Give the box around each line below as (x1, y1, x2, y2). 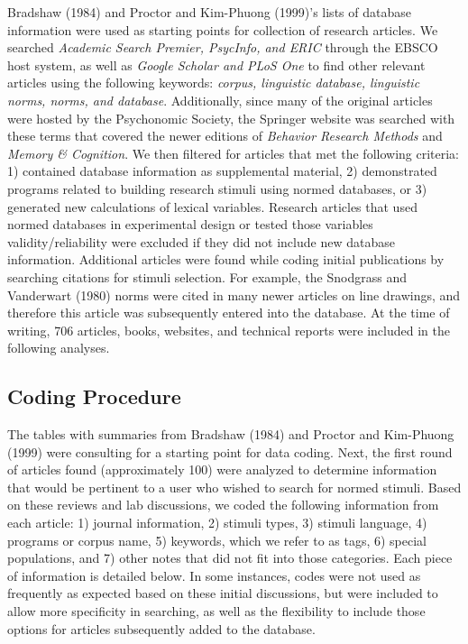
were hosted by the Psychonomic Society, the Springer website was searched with (7, 108, 455, 127)
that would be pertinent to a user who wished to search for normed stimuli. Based (7, 477, 462, 496)
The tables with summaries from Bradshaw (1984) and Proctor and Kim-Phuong (7, 425, 454, 444)
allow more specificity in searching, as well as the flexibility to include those (7, 602, 426, 621)
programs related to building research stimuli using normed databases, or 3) (7, 179, 427, 198)
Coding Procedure (7, 382, 181, 410)
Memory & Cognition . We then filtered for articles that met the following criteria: (7, 143, 460, 162)
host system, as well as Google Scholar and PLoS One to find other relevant (7, 55, 426, 74)
